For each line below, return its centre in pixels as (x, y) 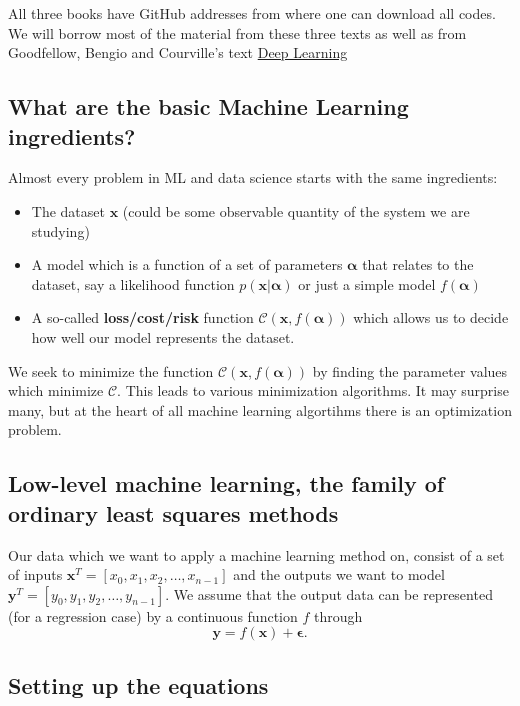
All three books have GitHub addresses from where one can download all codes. (252, 13)
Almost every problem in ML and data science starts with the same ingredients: (253, 177)
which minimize (56, 390)
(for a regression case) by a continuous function (153, 615)
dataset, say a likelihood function (133, 283)
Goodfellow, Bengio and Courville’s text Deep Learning (178, 52)
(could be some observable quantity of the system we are (296, 210)
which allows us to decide (431, 317)
